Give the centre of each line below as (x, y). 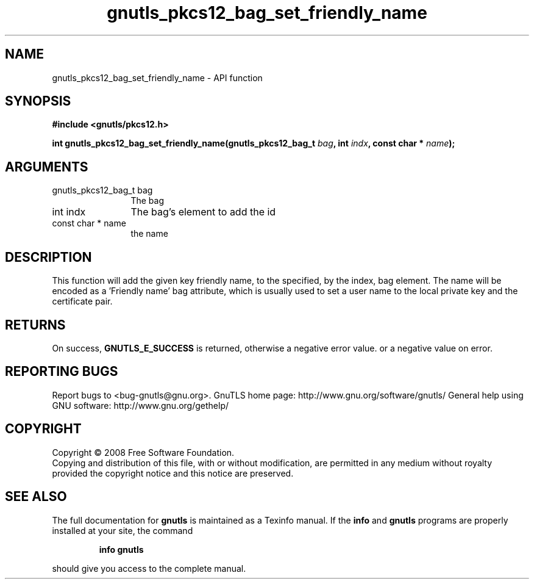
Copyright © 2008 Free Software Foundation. (143, 452)
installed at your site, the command (123, 530)
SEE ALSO (36, 497)
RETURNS (35, 325)
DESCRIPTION (48, 257)
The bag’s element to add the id (203, 212)
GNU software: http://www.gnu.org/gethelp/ (141, 405)
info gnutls (121, 549)
